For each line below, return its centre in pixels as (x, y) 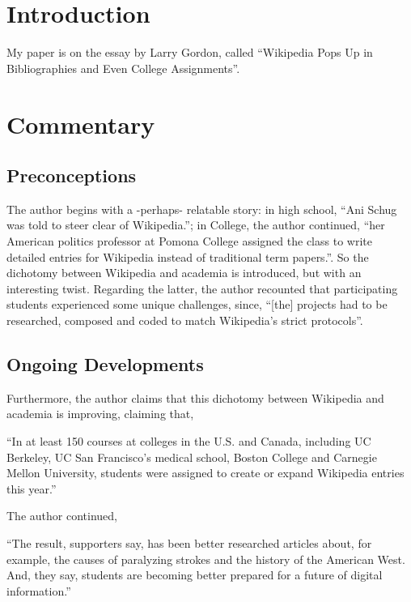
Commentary (81, 124)
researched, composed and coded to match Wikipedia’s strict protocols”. (185, 320)
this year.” (32, 488)
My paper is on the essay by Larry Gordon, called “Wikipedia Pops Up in (190, 52)
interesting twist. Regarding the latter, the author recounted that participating (202, 288)
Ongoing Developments (105, 364)
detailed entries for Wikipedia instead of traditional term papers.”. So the (188, 256)
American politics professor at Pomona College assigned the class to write (189, 241)
